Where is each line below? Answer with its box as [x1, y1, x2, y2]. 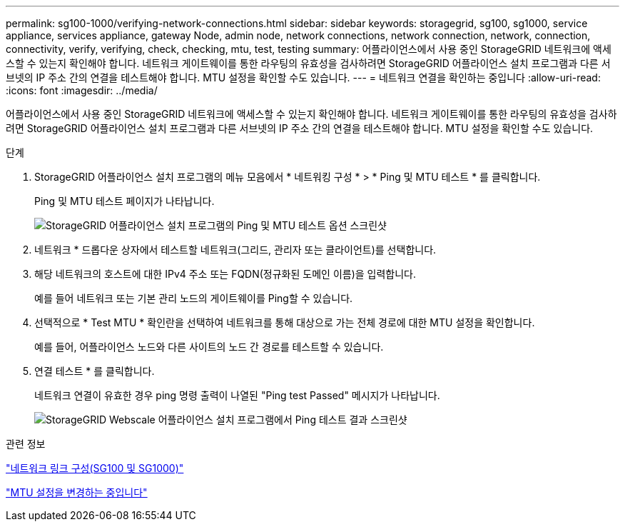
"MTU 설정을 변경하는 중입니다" [6, 486, 148, 498]
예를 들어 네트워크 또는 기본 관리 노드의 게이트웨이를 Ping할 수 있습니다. [34, 292, 353, 304]
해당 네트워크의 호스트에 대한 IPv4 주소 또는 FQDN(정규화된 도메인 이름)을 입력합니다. [34, 268, 417, 280]
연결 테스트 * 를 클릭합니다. [34, 365, 155, 377]
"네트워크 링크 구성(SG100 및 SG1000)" [6, 462, 184, 474]
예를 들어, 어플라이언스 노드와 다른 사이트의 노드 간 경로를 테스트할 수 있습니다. [34, 341, 384, 353]
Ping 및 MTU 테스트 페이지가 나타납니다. [34, 195, 215, 207]
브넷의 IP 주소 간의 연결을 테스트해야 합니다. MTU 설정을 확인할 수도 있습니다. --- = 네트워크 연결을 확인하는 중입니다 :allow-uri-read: [6, 71, 601, 84]
